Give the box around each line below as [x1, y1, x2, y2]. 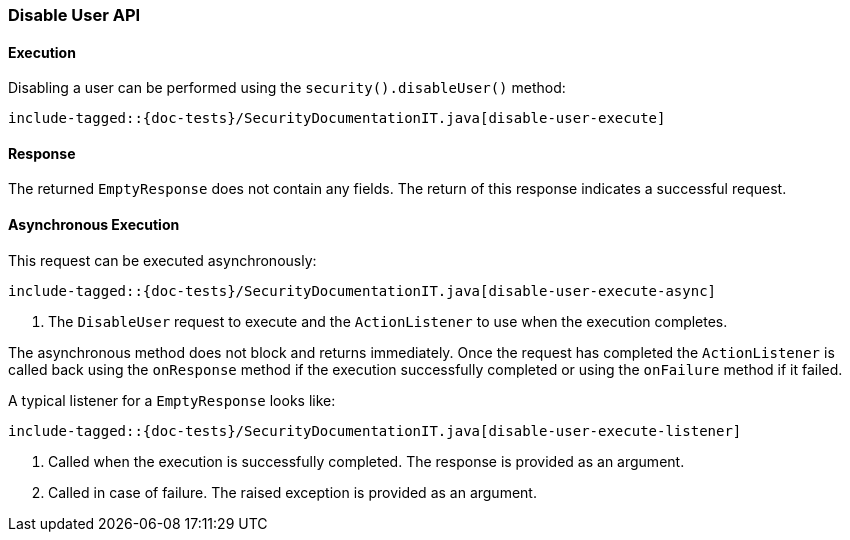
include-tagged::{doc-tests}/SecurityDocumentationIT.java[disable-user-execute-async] [8, 282, 717, 299]
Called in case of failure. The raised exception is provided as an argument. [48, 483, 537, 501]
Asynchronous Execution [8, 216, 180, 234]
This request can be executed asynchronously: [8, 251, 317, 269]
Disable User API [8, 5, 141, 25]
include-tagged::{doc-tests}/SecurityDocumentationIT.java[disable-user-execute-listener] [8, 422, 742, 439]
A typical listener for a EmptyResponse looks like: [8, 391, 336, 409]
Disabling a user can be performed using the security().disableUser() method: [8, 79, 566, 97]
